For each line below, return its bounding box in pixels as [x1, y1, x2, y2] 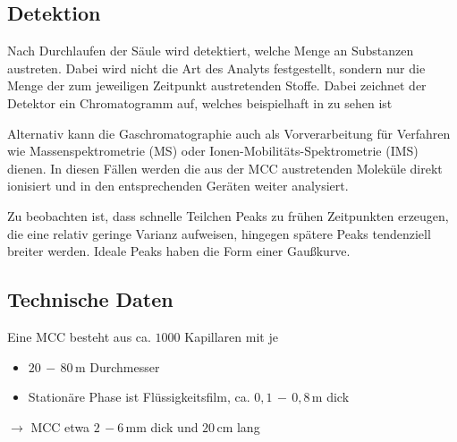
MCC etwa [30, 417, 90, 436]
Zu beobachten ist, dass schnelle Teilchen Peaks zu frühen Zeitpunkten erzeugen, [7, 206, 449, 225]
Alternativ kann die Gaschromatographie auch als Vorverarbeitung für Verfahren [7, 123, 451, 142]
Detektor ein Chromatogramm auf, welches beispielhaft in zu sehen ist [7, 93, 393, 112]
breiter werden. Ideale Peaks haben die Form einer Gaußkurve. [7, 242, 351, 260]
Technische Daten [7, 285, 173, 313]
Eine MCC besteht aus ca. [7, 327, 151, 345]
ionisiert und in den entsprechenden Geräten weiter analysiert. [7, 176, 349, 195]
